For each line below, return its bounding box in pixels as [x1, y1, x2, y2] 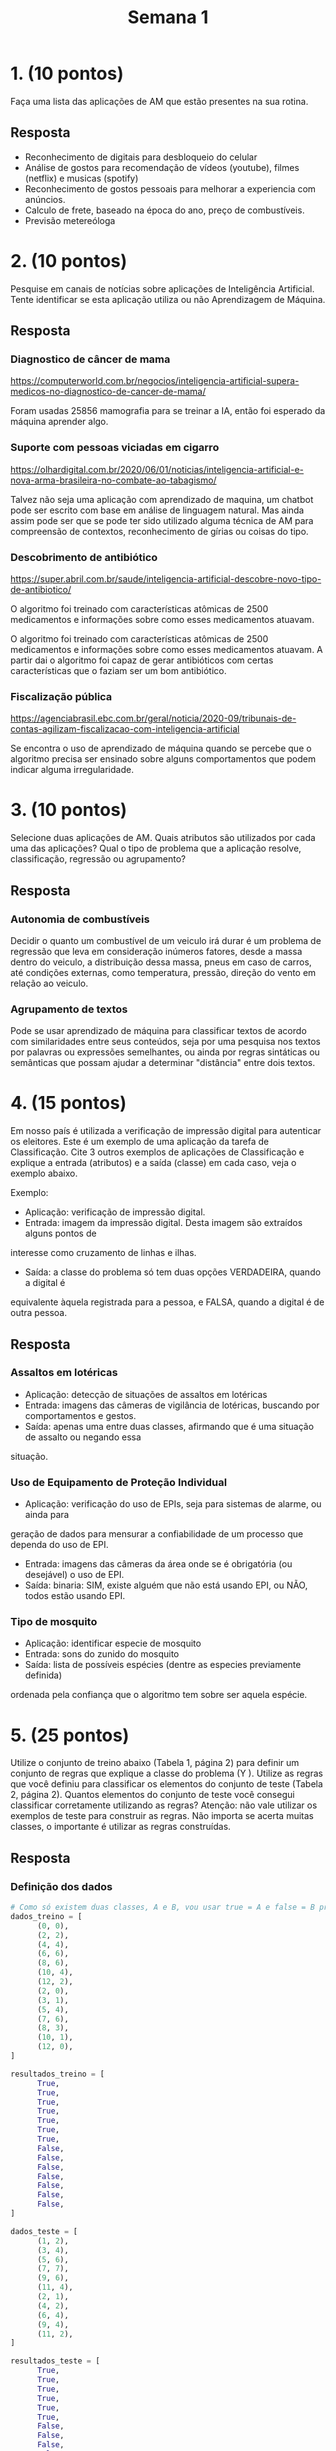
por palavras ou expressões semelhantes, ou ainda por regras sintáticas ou [10, 1046, 320, 1058]
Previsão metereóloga [24, 214, 116, 226]
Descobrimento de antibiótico [10, 550, 158, 564]
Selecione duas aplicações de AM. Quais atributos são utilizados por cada [10, 832, 316, 844]
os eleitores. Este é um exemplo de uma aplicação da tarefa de [10, 1136, 270, 1148]
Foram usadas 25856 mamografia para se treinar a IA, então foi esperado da [10, 405, 326, 417]
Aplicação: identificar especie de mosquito [24, 1637, 202, 1650]
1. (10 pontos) [10, 62, 124, 85]
